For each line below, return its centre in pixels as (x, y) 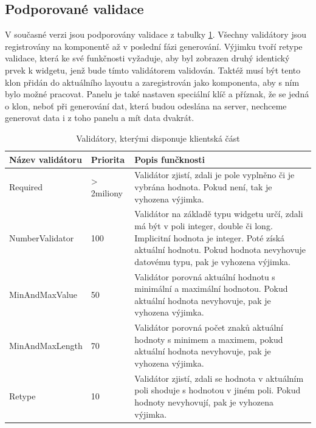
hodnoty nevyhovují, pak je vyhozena (204, 402)
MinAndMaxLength (46, 345)
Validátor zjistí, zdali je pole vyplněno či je (215, 175)
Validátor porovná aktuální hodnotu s (205, 276)
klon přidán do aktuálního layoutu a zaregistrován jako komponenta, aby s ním (152, 82)
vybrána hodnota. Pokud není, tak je (203, 186)
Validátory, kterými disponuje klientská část (158, 138)
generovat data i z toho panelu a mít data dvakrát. (100, 118)
